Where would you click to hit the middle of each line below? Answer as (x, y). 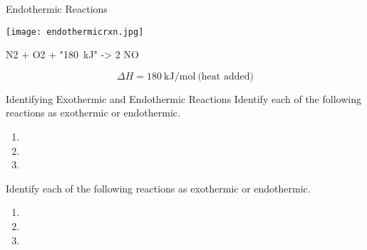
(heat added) (226, 76)
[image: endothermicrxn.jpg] (75, 32)
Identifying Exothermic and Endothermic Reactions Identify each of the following (183, 98)
